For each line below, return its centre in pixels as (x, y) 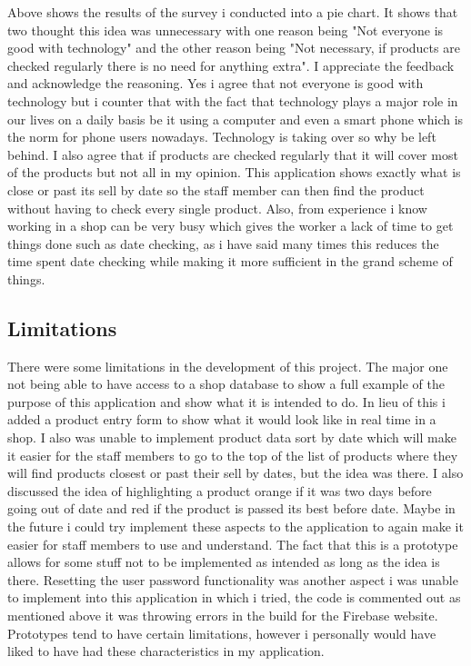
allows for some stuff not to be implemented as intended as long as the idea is (224, 562)
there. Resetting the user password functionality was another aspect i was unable (233, 579)
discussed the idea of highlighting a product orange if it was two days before (220, 490)
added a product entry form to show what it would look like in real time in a (222, 419)
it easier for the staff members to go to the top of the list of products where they (233, 455)
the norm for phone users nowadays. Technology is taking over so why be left (222, 137)
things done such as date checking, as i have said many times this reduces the (223, 243)
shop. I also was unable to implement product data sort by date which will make (232, 437)
